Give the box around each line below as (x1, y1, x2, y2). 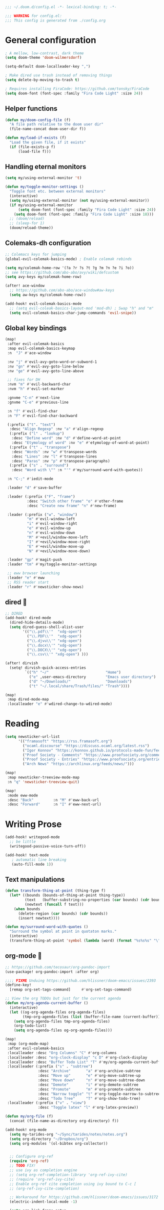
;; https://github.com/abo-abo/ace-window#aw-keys (9, 288, 115, 293)
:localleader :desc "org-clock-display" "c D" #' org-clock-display (7, 1055, 147, 1060)
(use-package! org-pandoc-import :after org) (5, 969, 99, 974)
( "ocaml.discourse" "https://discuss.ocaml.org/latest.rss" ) (22, 743, 150, 748)
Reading (5, 718, 40, 729)
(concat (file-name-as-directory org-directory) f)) (9, 1118, 119, 1123)
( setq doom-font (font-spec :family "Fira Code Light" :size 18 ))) (14, 212, 154, 217)
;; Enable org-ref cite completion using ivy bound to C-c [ (9, 1181, 137, 1186)
